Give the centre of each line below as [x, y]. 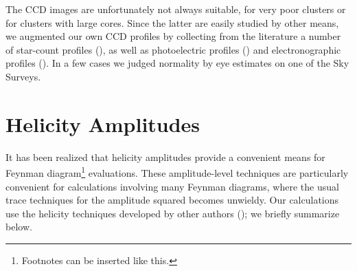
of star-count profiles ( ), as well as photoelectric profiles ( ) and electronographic [173, 49]
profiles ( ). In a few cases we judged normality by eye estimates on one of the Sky [177, 63]
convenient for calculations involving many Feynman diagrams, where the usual [172, 186]
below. [19, 227]
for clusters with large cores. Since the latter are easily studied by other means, [172, 22]
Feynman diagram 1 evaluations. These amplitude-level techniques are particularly [177, 172]
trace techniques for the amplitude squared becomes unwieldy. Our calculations [172, 200]
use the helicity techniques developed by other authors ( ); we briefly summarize [173, 213]
